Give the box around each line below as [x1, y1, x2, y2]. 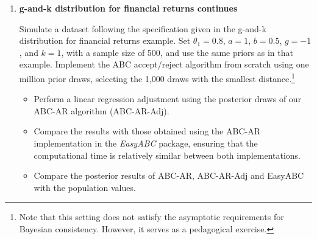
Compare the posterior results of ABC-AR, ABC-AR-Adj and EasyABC [34, 169, 304, 182]
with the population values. [34, 181, 136, 193]
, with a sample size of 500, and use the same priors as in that [61, 46, 293, 58]
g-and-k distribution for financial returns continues [19, 2, 238, 14]
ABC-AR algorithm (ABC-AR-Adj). [34, 104, 169, 117]
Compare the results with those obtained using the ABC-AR [34, 125, 260, 137]
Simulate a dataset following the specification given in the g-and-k [19, 22, 266, 35]
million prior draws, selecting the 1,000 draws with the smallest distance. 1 [19, 70, 295, 85]
